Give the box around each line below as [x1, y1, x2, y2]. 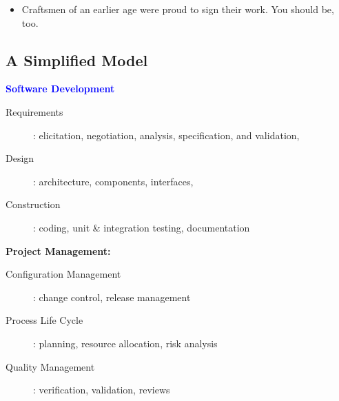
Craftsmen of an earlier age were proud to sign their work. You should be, [21, 2, 334, 16]
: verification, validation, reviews [33, 382, 170, 397]
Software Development [6, 81, 115, 96]
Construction [6, 197, 61, 212]
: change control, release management [33, 289, 191, 304]
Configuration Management [6, 267, 121, 281]
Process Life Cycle [6, 313, 83, 327]
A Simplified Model [6, 49, 148, 70]
